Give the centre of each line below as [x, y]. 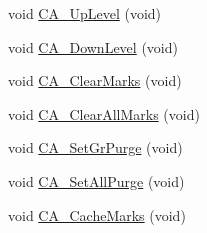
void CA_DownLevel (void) [93, 46]
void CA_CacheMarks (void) [97, 214]
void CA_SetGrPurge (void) [95, 147]
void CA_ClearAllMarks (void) [104, 113]
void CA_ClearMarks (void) [95, 80]
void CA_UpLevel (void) [85, 13]
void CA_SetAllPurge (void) [96, 180]
